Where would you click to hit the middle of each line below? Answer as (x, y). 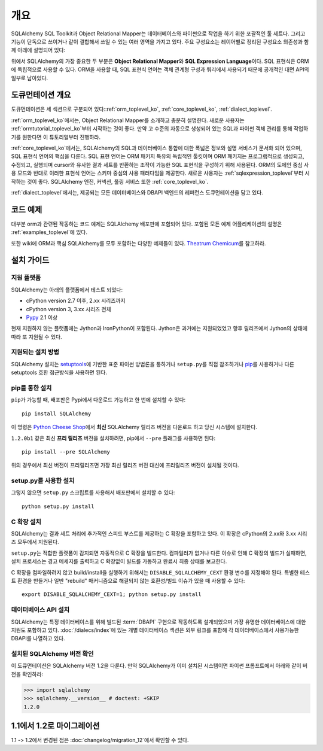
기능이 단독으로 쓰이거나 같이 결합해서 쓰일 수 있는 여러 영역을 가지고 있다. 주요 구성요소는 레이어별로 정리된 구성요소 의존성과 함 (160, 41)
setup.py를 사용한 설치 (43, 481)
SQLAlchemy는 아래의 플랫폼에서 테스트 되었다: (67, 290)
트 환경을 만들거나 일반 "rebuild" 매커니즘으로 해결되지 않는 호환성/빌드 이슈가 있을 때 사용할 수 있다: (128, 580)
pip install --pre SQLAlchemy (66, 451)
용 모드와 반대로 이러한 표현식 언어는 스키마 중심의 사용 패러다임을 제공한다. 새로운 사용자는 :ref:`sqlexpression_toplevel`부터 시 (161, 173)
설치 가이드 (30, 260)
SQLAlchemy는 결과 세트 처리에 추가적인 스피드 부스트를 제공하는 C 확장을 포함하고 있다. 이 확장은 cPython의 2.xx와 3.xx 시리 (159, 534)
